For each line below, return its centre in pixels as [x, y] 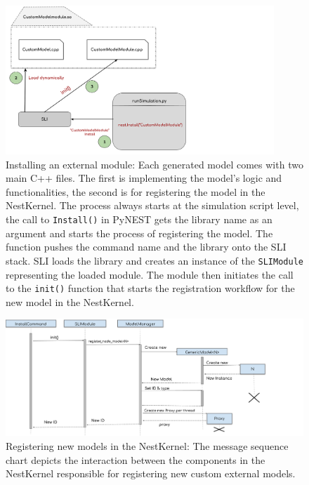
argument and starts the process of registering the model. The [139, 233]
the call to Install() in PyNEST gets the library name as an [139, 219]
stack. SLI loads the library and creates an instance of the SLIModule [154, 260]
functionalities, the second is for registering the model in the [136, 191]
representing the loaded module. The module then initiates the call [150, 274]
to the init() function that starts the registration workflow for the [150, 288]
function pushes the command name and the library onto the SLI [146, 247]
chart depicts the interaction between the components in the [136, 459]
